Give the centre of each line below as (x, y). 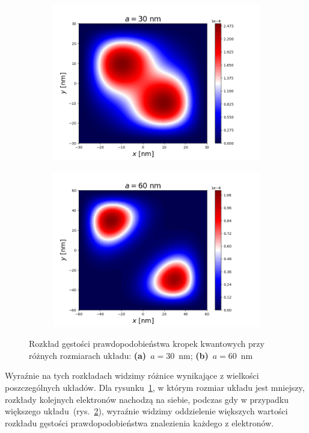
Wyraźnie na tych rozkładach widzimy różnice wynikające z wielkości (132, 375)
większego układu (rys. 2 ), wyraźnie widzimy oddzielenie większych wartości (146, 411)
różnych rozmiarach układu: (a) (88, 355)
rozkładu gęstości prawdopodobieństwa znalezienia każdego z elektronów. (139, 422)
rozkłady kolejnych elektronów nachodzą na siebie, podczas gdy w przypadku (147, 399)
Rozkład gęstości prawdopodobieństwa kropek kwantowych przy (147, 344)
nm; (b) (194, 355)
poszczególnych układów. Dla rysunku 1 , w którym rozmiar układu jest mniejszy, (155, 387)
